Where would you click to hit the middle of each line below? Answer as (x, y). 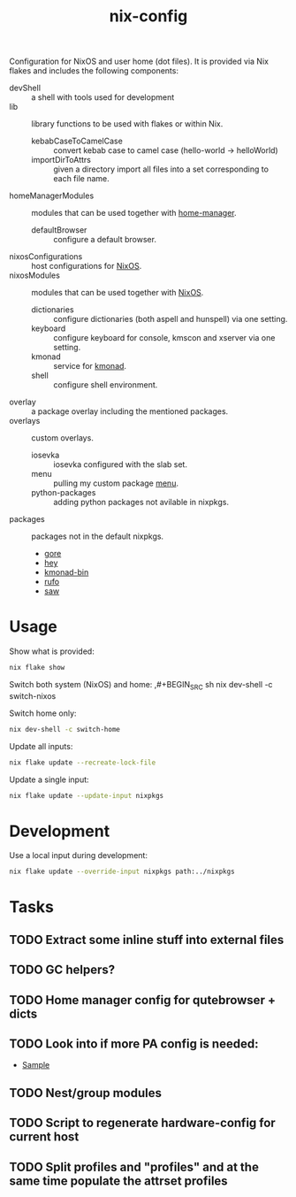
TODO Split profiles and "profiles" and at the (134, 1166)
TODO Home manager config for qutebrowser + (143, 1000)
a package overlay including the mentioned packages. (130, 411)
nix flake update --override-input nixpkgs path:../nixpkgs (122, 872)
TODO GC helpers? (62, 970)
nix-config (148, 16)
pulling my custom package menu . (116, 483)
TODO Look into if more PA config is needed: (134, 1044)
